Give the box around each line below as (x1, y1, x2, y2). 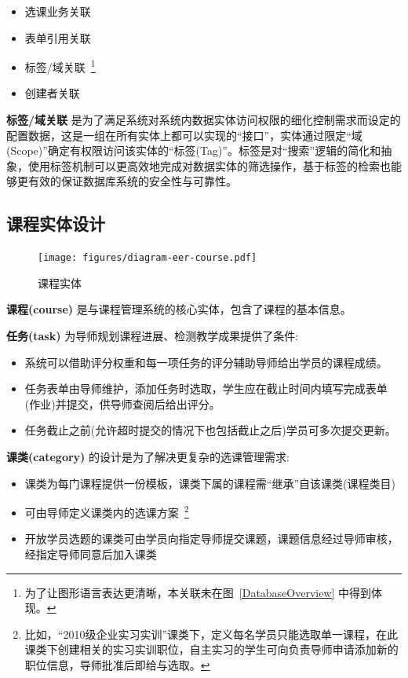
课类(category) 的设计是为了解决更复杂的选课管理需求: (6, 449, 290, 465)
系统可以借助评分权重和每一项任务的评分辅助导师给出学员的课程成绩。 (24, 354, 388, 370)
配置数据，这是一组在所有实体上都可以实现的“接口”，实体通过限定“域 (6, 126, 362, 143)
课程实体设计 (6, 211, 105, 236)
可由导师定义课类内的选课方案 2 (24, 502, 189, 520)
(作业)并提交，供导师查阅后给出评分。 (24, 395, 220, 412)
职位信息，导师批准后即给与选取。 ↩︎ (24, 657, 210, 673)
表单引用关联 (24, 29, 91, 46)
